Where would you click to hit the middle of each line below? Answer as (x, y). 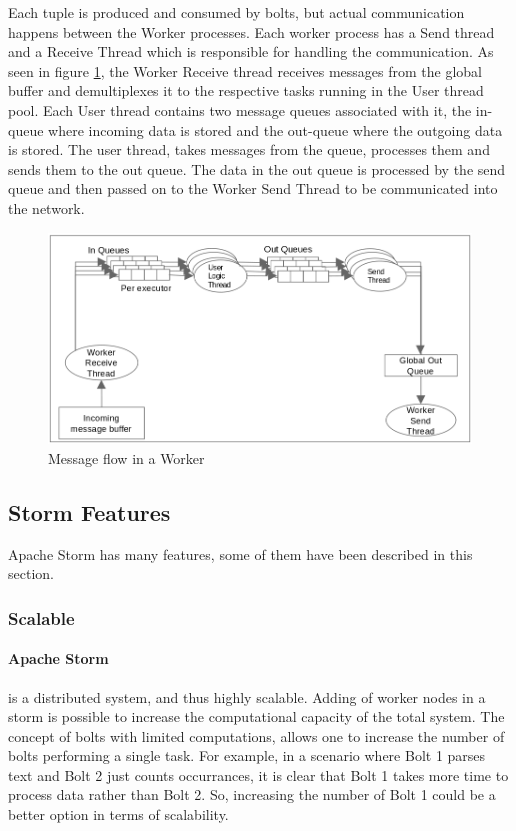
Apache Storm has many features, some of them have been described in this (240, 553)
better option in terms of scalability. (118, 814)
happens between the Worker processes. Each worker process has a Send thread (251, 31)
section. (31, 573)
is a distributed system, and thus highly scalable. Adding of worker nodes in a (247, 696)
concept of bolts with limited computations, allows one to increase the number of (256, 735)
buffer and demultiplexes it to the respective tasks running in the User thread (246, 90)
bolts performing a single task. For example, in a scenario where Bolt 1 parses (247, 755)
